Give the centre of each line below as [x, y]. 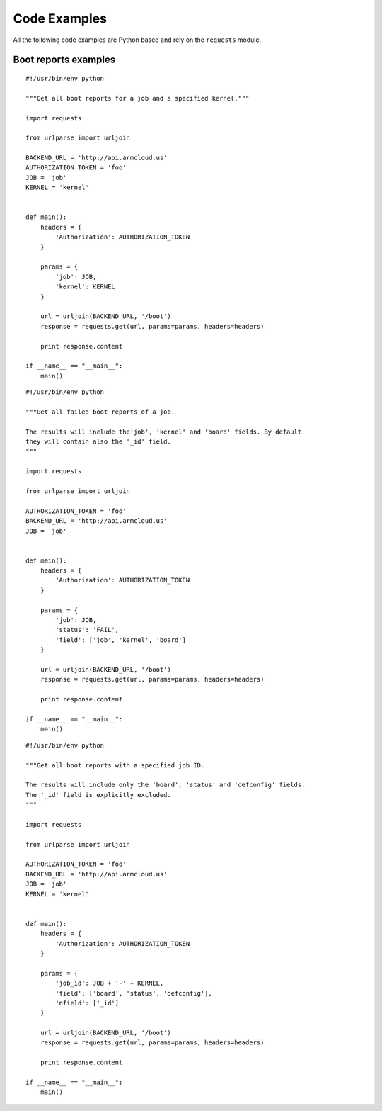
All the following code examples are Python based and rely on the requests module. [137, 40]
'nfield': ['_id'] [87, 1003]
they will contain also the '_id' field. [98, 442]
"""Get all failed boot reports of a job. [100, 412]
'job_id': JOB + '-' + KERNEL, [110, 983]
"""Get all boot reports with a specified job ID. [115, 765]
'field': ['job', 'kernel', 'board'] [121, 640]
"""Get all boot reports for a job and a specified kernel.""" [138, 98]
